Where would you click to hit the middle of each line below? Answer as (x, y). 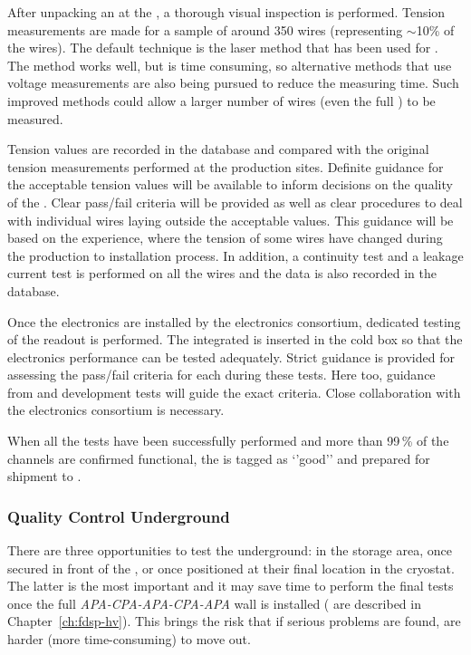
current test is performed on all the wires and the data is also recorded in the (222, 273)
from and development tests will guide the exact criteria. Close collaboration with (234, 392)
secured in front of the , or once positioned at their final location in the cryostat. (231, 568)
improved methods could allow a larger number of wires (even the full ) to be (221, 100)
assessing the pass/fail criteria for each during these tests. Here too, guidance (221, 375)
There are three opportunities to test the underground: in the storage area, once (230, 550)
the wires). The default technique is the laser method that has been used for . (223, 48)
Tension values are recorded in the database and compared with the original (218, 149)
